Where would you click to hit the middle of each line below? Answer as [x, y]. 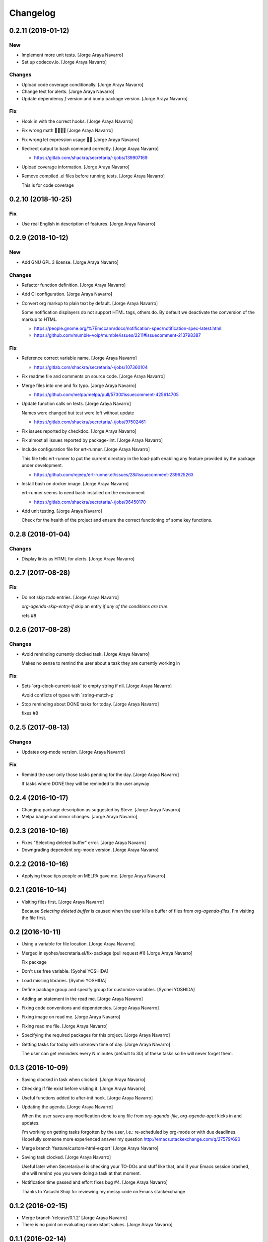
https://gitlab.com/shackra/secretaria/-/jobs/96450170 [90, 502]
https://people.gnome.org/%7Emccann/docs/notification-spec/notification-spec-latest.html [128, 328]
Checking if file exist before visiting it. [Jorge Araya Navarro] [84, 1088]
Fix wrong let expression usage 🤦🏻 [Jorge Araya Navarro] [80, 140]
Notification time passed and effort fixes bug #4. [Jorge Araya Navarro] [95, 1182]
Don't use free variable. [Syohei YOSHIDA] [65, 971]
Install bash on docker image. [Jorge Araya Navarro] [75, 483]
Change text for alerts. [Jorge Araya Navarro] [68, 91]
